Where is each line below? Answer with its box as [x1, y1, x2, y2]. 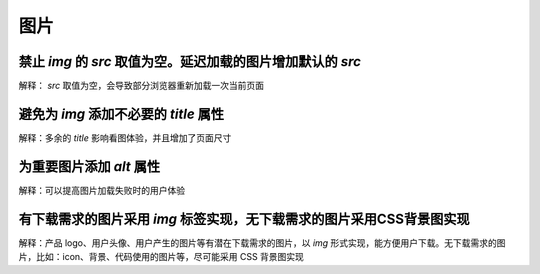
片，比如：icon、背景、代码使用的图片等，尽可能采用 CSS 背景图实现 [18, 251, 305, 263]
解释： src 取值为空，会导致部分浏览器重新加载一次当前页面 [18, 80, 265, 92]
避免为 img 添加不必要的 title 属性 [18, 105, 225, 122]
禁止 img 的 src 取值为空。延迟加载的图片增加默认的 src [18, 53, 362, 70]
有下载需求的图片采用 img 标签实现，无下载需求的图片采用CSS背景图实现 [18, 210, 470, 227]
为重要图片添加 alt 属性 [18, 158, 160, 175]
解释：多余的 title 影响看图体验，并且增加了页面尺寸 [18, 131, 232, 144]
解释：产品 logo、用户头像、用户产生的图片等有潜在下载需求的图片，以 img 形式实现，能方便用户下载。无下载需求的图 [18, 236, 506, 249]
